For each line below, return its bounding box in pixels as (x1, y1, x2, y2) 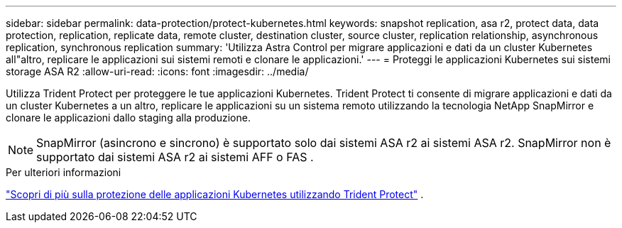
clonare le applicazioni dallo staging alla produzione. (6, 112, 251, 124)
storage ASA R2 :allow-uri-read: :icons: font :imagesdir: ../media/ (6, 65, 309, 77)
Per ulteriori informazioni (6, 166, 121, 178)
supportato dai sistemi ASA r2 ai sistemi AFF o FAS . (36, 150, 314, 164)
